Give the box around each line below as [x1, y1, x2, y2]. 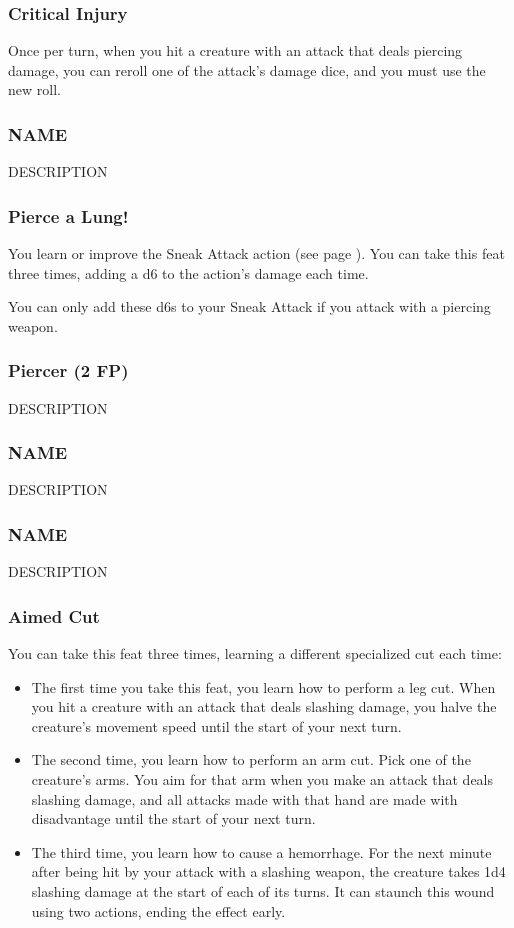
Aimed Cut [8, 603, 100, 628]
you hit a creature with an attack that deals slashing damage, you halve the [31, 696, 497, 717]
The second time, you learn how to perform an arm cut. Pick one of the [31, 749, 471, 770]
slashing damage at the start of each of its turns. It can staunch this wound [31, 881, 495, 901]
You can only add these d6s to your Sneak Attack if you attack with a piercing [8, 296, 491, 317]
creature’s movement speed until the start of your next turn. [31, 715, 402, 736]
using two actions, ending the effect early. [31, 900, 286, 921]
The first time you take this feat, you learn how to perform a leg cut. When [31, 676, 496, 697]
